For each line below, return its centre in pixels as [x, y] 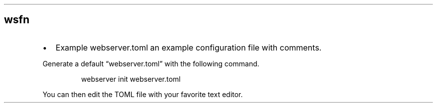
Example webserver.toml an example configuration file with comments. [189, 47]
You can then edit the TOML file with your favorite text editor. [143, 94]
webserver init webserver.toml [131, 79]
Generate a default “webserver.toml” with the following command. [151, 63]
